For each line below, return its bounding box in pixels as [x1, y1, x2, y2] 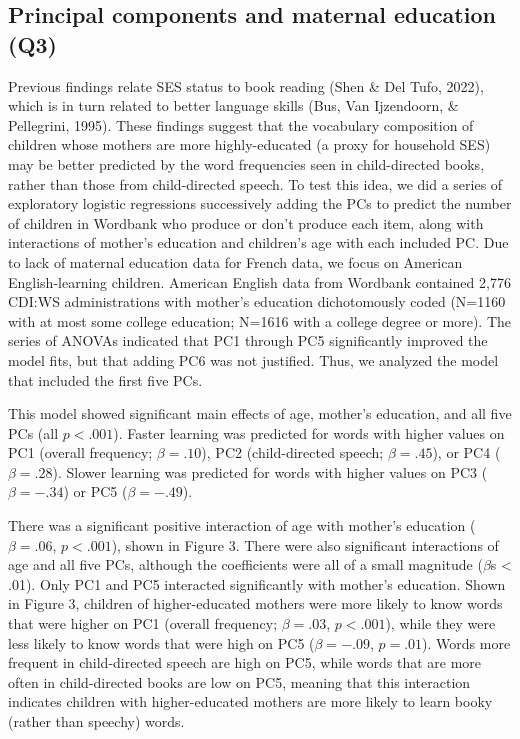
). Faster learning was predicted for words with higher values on [113, 422, 505, 443]
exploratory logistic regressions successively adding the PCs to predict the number [8, 193, 512, 214]
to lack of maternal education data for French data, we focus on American [8, 251, 463, 272]
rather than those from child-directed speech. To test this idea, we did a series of [8, 173, 503, 194]
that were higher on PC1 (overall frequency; [8, 613, 278, 634]
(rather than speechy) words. [8, 711, 185, 731]
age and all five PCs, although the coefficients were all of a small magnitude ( [8, 554, 483, 575]
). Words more [422, 632, 511, 653]
